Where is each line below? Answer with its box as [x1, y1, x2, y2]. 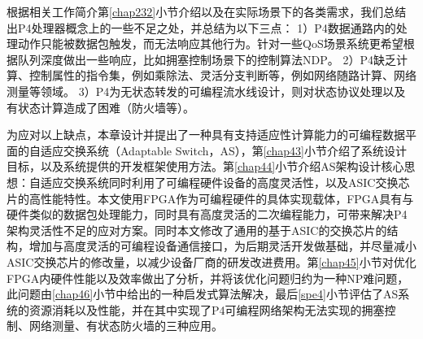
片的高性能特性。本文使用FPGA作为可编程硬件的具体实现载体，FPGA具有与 [7, 189, 414, 206]
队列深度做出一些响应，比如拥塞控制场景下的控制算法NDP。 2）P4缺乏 [17, 50, 396, 67]
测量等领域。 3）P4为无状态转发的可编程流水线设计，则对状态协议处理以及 [7, 82, 406, 99]
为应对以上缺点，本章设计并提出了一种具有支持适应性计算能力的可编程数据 [7, 126, 405, 143]
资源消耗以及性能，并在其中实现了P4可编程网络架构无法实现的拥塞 [28, 301, 385, 318]
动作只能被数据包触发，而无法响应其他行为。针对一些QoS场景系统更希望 [17, 35, 403, 52]
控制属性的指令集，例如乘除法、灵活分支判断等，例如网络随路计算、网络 [28, 67, 416, 84]
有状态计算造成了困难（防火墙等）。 [7, 98, 194, 115]
